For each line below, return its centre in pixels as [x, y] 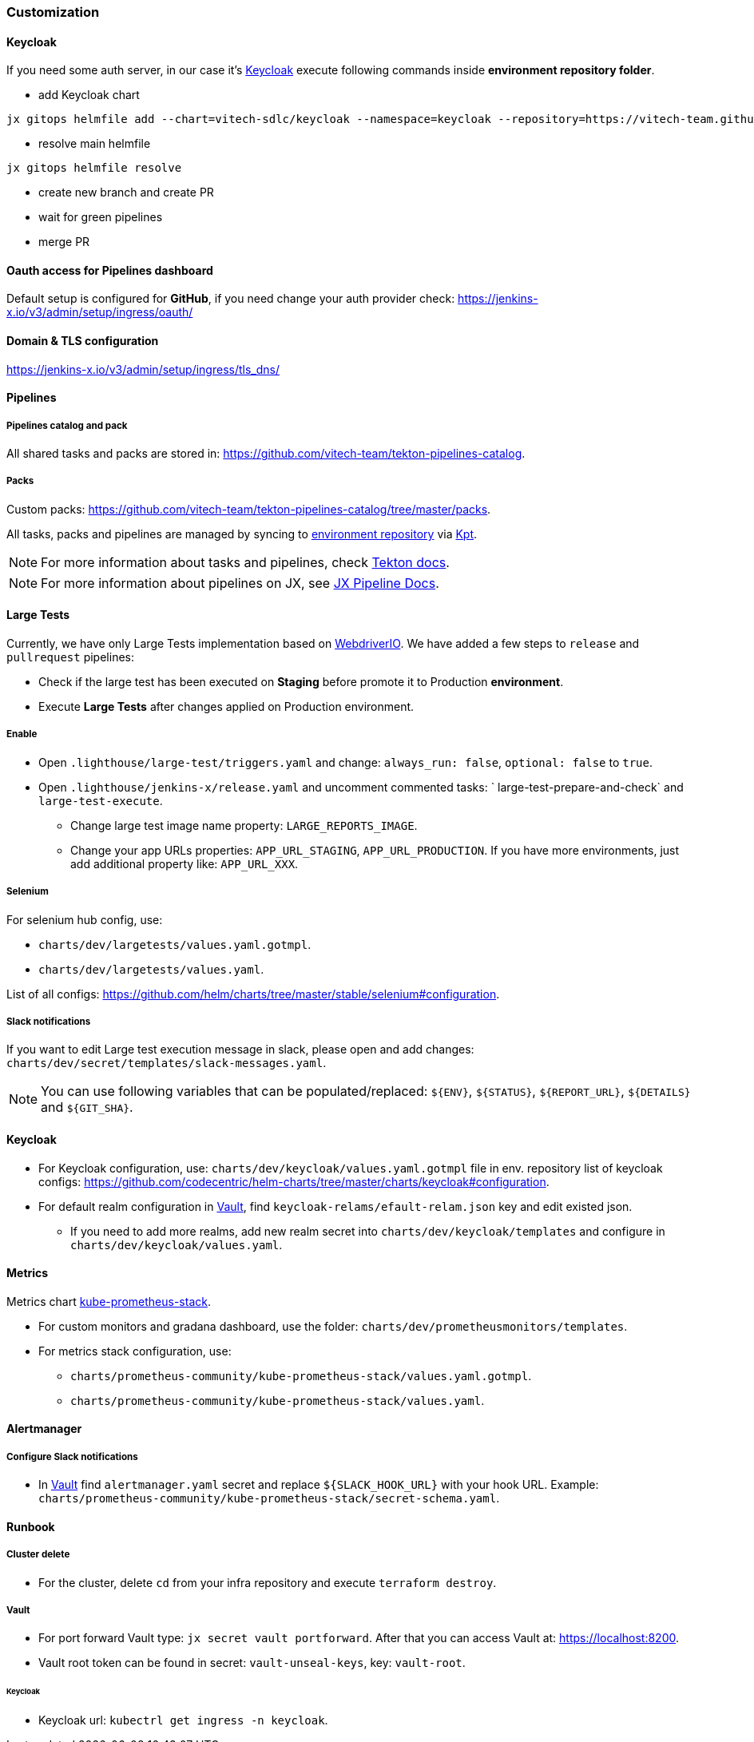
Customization [53, 12]
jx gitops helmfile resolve [94, 168]
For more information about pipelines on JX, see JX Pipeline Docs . [240, 583]
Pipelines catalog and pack [67, 425]
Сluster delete [38, 1555]
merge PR [64, 242]
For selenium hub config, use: [85, 919]
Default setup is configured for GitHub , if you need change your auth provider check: [231, 299]
